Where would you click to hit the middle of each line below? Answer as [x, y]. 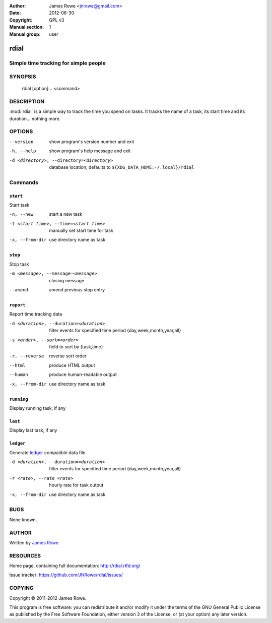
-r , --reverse [27, 356]
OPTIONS [21, 132]
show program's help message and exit [90, 151]
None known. [23, 520]
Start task [19, 205]
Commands [24, 182]
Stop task [19, 264]
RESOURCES [25, 555]
